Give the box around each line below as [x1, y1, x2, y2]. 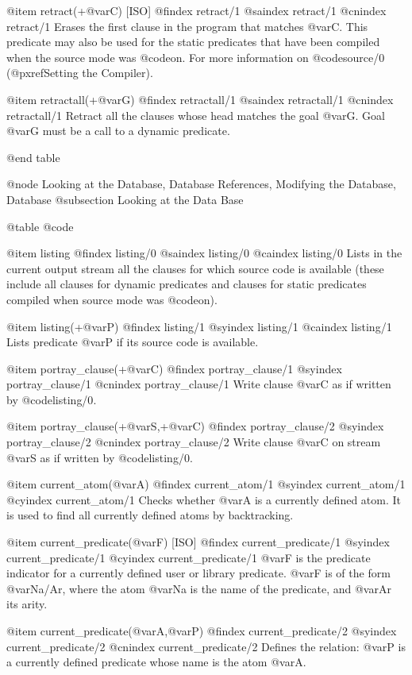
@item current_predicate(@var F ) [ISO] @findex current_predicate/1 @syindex [6, 534, 390, 550]
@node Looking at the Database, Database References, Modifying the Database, [6, 175, 396, 192]
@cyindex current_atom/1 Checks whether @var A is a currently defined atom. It [6, 491, 401, 507]
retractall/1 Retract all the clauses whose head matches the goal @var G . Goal [6, 106, 385, 123]
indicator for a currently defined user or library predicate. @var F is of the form [6, 565, 391, 581]
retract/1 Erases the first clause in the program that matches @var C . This [6, 17, 368, 34]
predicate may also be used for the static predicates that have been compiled [6, 33, 380, 50]
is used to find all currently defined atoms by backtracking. [6, 507, 294, 523]
